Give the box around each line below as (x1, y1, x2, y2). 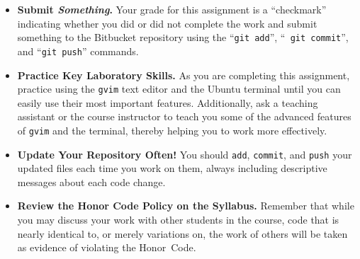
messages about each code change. (17, 174, 166, 189)
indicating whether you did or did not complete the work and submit (17, 16, 317, 30)
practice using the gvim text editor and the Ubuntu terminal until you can (17, 81, 341, 96)
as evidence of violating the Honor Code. (17, 240, 196, 255)
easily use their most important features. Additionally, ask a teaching (17, 95, 318, 110)
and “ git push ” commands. (17, 43, 139, 58)
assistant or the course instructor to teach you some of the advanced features (17, 109, 351, 124)
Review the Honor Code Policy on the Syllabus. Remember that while (17, 198, 354, 213)
